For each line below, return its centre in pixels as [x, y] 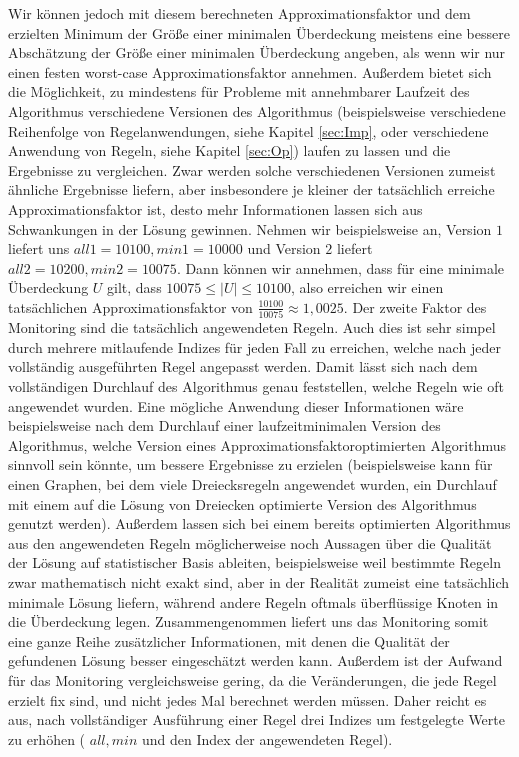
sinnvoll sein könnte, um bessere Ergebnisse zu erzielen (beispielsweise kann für [250, 464]
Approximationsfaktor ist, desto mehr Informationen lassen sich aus [215, 208]
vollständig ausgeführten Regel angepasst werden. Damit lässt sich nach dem [243, 366]
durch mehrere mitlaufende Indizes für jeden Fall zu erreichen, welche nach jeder [254, 346]
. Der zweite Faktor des [415, 306]
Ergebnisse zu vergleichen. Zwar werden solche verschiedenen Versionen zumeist [252, 169]
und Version [284, 248]
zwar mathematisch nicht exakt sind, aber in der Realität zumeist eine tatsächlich [259, 581]
